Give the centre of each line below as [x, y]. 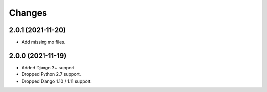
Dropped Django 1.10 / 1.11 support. [57, 81]
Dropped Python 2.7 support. [51, 74]
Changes [28, 13]
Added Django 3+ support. [49, 67]
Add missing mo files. [44, 42]
